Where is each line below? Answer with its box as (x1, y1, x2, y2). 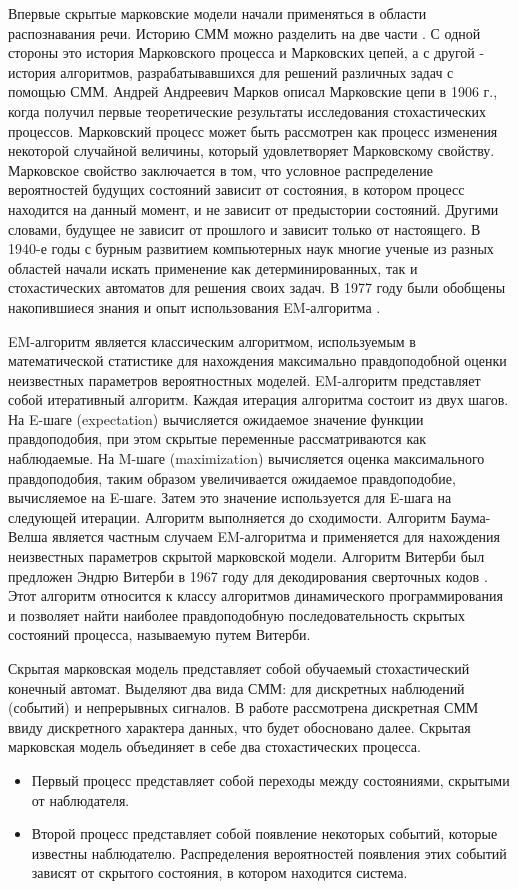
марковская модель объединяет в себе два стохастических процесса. (8, 736, 421, 757)
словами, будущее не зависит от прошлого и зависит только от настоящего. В (8, 218, 481, 239)
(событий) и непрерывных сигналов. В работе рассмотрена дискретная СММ (8, 697, 479, 718)
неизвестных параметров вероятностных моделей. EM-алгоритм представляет (8, 369, 481, 390)
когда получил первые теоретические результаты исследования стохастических (8, 100, 487, 121)
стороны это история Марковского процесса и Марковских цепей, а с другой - (8, 42, 485, 63)
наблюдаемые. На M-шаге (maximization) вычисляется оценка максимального (8, 448, 485, 469)
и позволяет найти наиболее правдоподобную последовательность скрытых (8, 604, 465, 625)
